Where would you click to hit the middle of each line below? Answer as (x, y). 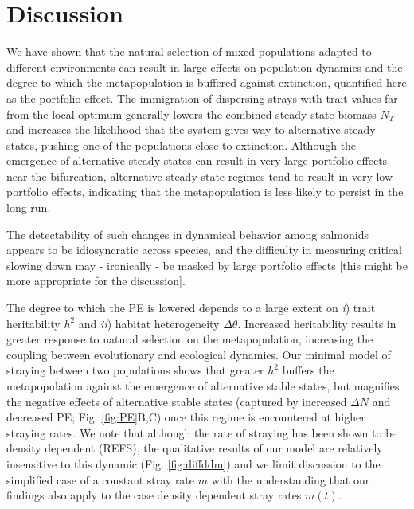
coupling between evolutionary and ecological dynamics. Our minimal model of (199, 354)
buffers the (308, 370)
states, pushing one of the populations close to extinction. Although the (182, 145)
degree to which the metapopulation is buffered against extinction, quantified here (207, 82)
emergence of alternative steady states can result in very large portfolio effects (197, 161)
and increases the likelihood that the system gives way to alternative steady (191, 129)
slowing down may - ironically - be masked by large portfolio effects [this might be (207, 265)
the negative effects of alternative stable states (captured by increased (177, 401)
